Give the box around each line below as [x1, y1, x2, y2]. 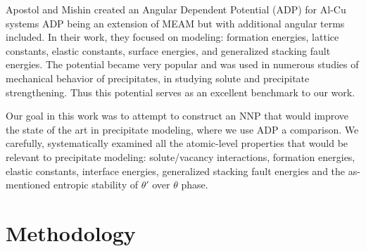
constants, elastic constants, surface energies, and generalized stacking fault [6, 43, 331, 58]
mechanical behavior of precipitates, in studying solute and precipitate [6, 70, 310, 85]
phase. [181, 177, 208, 192]
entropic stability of [53, 177, 138, 192]
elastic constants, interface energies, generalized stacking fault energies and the [6, 163, 346, 178]
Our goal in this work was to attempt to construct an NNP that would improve [6, 108, 349, 123]
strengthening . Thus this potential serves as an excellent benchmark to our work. [6, 84, 355, 99]
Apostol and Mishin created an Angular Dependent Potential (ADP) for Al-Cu [6, 2, 346, 16]
